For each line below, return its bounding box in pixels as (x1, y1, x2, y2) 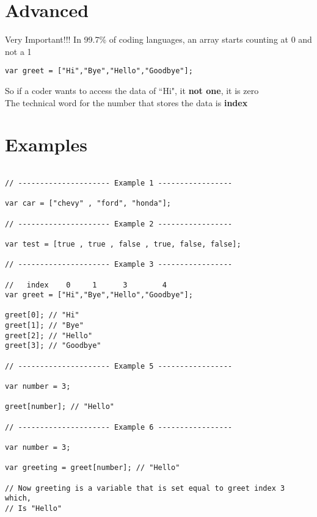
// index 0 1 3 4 (5, 280, 167, 289)
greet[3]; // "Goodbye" (5, 341, 101, 350)
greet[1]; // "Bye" (5, 321, 84, 330)
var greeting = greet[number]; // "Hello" (5, 463, 180, 472)
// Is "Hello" (5, 504, 62, 513)
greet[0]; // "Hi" (5, 311, 79, 320)
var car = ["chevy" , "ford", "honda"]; (5, 199, 172, 208)
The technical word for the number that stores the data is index (5, 96, 248, 109)
